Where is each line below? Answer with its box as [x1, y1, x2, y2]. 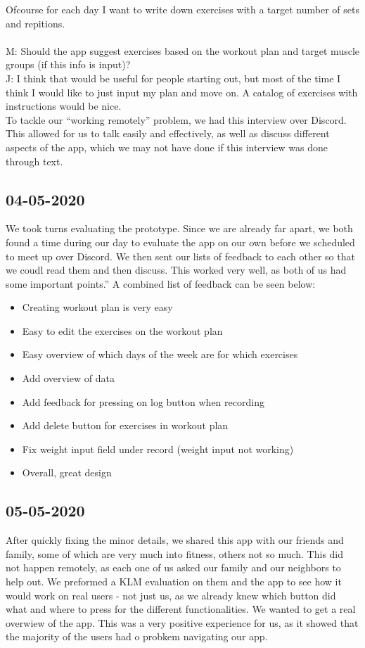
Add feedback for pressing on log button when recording [22, 394, 264, 409]
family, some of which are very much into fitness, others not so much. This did [6, 546, 344, 561]
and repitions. [6, 15, 65, 30]
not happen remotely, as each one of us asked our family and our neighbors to [6, 560, 341, 575]
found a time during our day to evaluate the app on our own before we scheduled [6, 234, 355, 249]
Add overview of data [22, 371, 115, 386]
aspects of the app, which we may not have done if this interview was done [6, 139, 328, 154]
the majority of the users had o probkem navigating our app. [6, 629, 268, 644]
